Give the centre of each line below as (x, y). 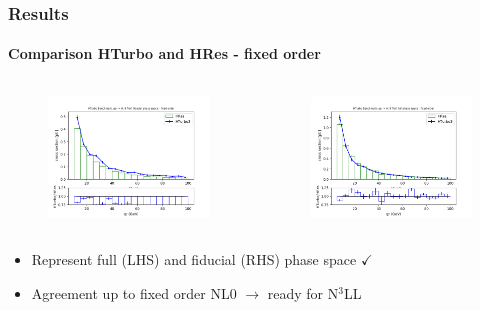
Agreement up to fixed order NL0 (134, 292)
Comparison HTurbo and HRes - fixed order (164, 53)
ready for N (303, 292)
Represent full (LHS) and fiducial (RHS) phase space (194, 259)
